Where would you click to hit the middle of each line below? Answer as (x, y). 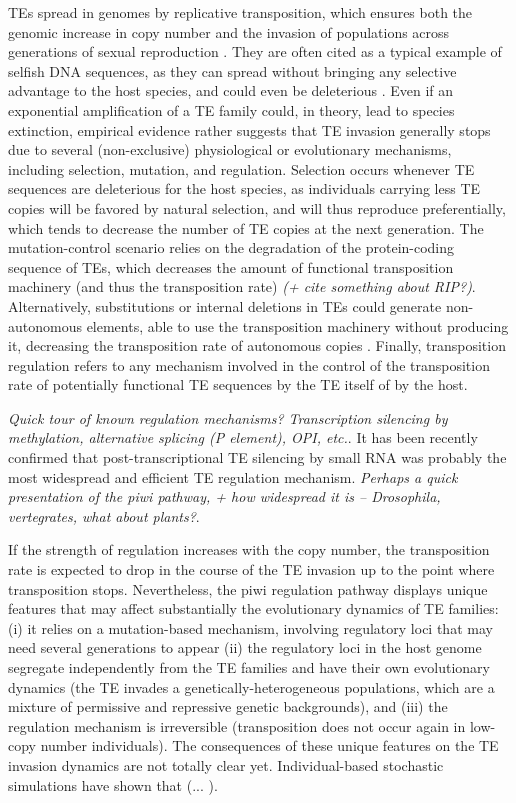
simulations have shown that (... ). (113, 784)
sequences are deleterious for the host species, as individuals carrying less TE (244, 188)
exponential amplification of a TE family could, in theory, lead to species (231, 109)
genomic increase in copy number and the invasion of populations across (229, 31)
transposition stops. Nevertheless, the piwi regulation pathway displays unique (248, 588)
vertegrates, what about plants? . (104, 515)
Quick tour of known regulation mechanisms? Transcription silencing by (228, 417)
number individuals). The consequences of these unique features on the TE (269, 745)
